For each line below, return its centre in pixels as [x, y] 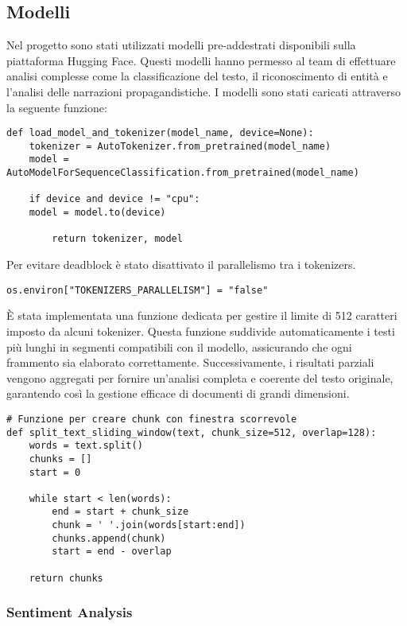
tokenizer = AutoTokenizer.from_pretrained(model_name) [180, 146]
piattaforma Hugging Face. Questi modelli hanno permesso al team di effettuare [201, 60]
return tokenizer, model [117, 239]
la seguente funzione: [57, 107]
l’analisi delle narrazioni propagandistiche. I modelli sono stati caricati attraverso [204, 91]
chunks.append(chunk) [109, 538]
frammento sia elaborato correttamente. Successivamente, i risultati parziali [190, 362]
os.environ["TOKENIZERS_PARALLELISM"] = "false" [138, 290]
